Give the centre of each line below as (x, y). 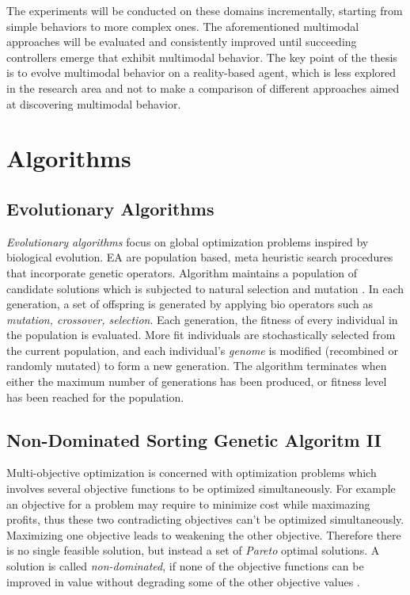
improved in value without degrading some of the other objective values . (183, 581)
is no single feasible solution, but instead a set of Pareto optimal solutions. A (193, 550)
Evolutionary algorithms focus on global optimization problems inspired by (188, 241)
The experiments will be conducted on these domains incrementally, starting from (205, 10)
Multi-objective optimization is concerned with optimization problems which (192, 473)
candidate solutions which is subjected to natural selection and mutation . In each (205, 288)
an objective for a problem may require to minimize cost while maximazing (188, 503)
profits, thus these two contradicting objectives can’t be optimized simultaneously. (205, 519)
